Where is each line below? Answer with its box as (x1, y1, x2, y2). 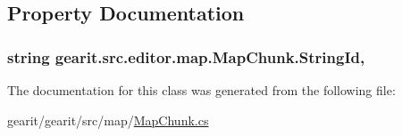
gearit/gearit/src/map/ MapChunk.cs (7, 110, 209, 129)
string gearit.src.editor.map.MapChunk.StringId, (7, 45, 365, 68)
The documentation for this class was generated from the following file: (7, 81, 396, 99)
